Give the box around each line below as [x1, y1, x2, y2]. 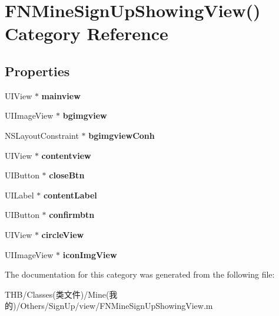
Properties [5, 61, 70, 80]
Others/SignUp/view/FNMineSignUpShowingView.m [20, 299, 213, 312]
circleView [41, 228, 84, 240]
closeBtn [49, 169, 85, 181]
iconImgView [62, 248, 117, 260]
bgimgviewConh [88, 129, 155, 141]
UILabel [5, 188, 34, 201]
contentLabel [43, 188, 97, 201]
